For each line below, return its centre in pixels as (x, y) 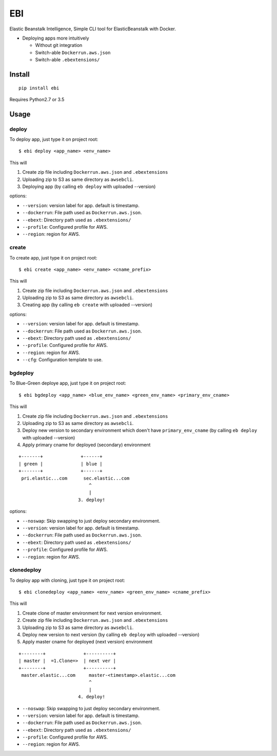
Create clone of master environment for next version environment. (92, 613)
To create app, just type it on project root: (53, 257)
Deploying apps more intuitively (56, 38)
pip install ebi (39, 88)
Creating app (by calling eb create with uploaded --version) (87, 305)
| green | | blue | (61, 464)
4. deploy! (91, 697)
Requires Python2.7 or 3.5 (37, 99)
